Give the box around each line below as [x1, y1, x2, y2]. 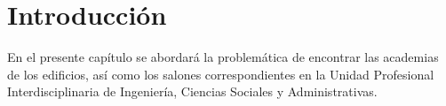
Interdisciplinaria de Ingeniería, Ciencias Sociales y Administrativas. [7, 82, 378, 101]
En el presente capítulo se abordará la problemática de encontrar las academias [7, 48, 439, 66]
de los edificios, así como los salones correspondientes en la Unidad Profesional [7, 64, 434, 83]
